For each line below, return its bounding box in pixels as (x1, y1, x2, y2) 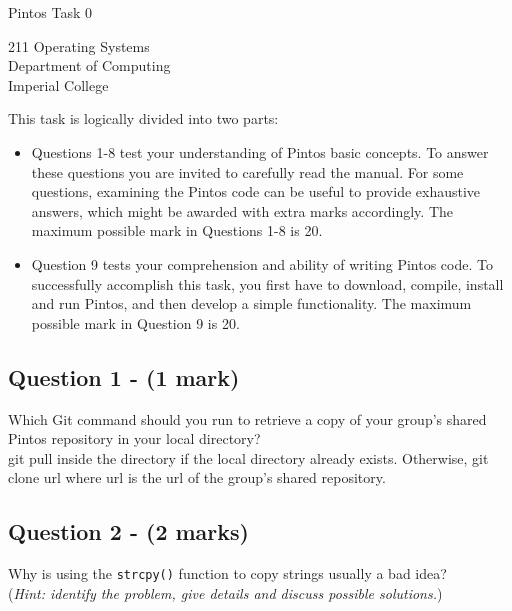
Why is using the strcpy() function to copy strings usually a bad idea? (8, 563, 447, 584)
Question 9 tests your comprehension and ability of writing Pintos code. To (31, 253, 493, 274)
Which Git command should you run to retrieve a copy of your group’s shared (8, 408, 487, 429)
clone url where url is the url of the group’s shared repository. (8, 467, 386, 488)
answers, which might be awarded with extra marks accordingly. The (31, 200, 453, 221)
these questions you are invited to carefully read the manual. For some (31, 161, 464, 182)
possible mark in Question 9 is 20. (31, 312, 240, 333)
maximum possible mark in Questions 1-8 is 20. (31, 220, 323, 241)
